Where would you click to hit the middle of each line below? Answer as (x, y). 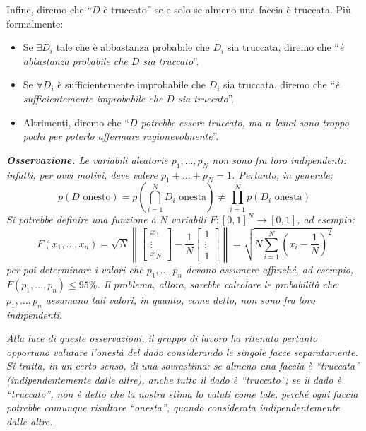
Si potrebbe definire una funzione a (81, 219)
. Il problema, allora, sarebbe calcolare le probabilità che (217, 284)
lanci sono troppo (312, 122)
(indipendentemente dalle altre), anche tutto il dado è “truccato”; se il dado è (174, 379)
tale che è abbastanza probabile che (133, 47)
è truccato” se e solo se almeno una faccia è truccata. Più (227, 9)
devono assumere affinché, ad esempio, (270, 269)
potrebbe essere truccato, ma (201, 122)
